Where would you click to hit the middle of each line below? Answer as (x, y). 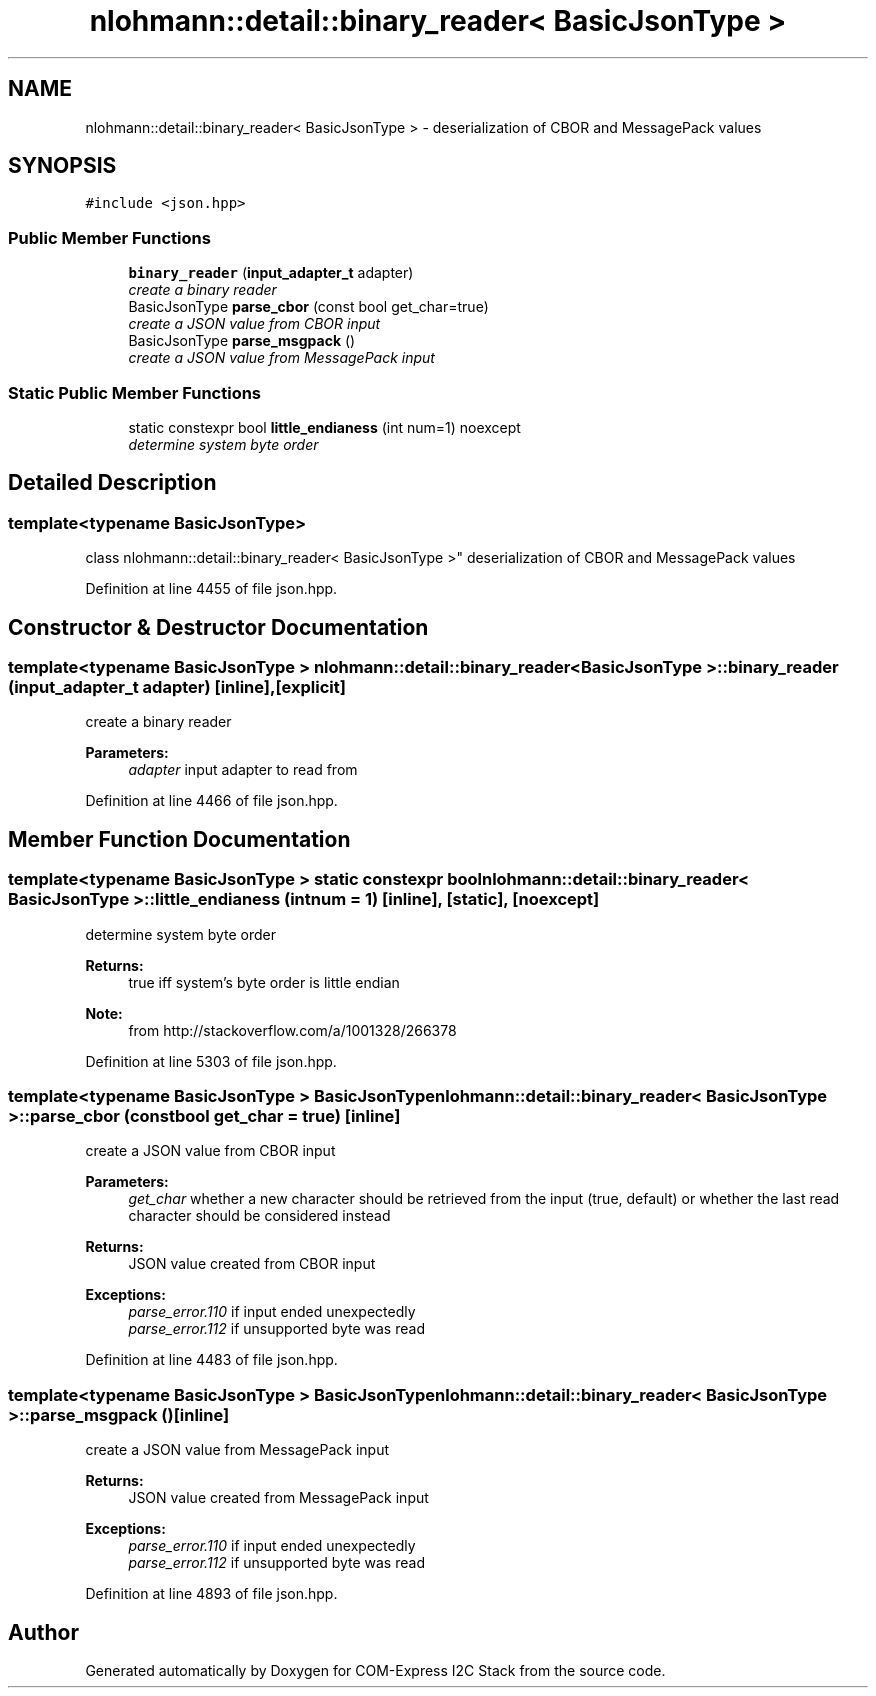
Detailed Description (112, 483)
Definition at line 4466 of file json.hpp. (211, 801)
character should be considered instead (259, 1216)
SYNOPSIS (62, 166)
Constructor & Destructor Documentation (218, 627)
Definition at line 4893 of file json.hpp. (211, 1594)
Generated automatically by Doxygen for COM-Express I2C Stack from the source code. (375, 1670)
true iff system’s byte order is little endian (264, 982)
